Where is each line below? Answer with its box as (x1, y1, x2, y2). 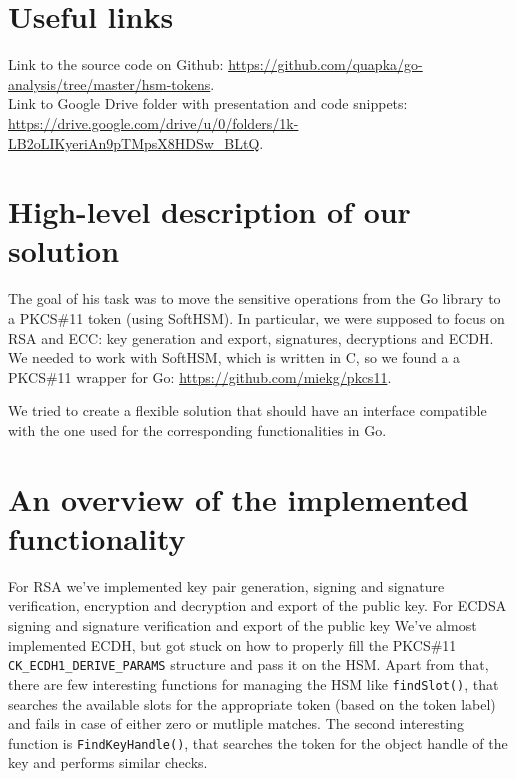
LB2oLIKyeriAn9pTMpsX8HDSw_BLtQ (8, 132, 260, 153)
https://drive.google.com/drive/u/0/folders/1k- (8, 112, 299, 133)
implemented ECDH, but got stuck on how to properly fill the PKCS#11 (8, 634, 457, 655)
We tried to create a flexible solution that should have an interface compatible (8, 400, 487, 421)
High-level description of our (8, 191, 411, 232)
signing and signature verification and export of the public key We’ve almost (8, 615, 477, 636)
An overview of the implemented (8, 478, 469, 519)
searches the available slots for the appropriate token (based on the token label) (8, 693, 496, 714)
